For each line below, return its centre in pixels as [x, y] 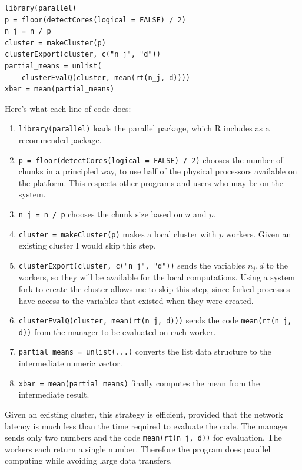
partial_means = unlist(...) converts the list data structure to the [145, 351]
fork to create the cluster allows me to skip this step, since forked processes [154, 288]
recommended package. [60, 140]
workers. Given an [258, 234]
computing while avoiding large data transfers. [89, 460]
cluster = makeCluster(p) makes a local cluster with [117, 234]
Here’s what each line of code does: [68, 108]
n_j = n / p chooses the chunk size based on [101, 214]
